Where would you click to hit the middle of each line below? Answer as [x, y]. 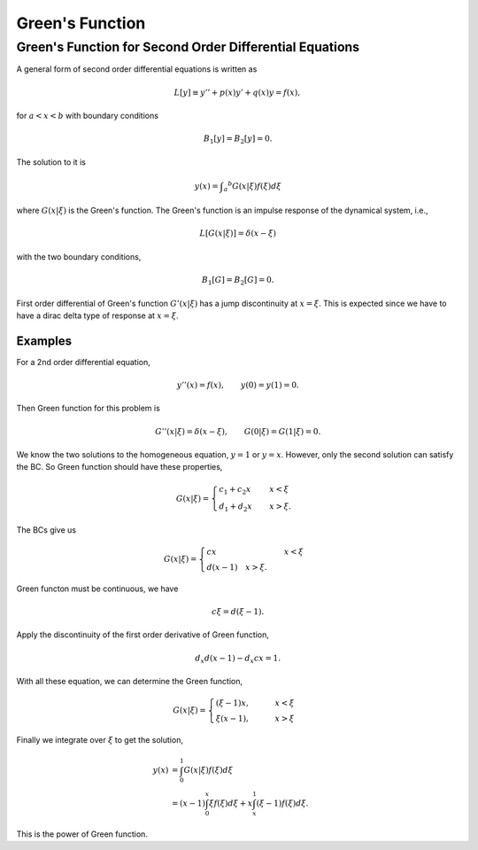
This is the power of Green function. [82, 834]
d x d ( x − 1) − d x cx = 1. [238, 659]
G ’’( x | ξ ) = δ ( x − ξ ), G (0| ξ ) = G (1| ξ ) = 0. [238, 431]
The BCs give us [46, 530]
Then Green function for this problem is [89, 409]
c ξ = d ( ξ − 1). [238, 612]
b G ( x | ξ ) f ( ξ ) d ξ [254, 185]
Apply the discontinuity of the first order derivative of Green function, [143, 635]
